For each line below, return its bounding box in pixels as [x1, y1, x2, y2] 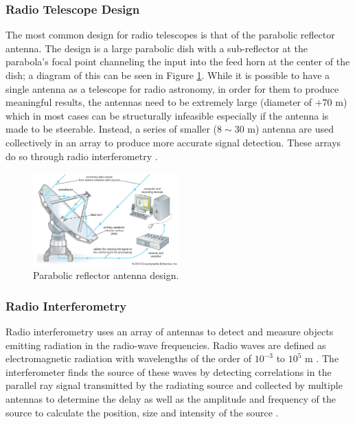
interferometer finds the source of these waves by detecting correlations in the [5, 364, 332, 379]
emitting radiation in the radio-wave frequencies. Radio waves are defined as [5, 337, 326, 352]
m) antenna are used [247, 122, 334, 136]
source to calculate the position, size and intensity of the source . [5, 405, 279, 419]
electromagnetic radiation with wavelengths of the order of [5, 351, 252, 366]
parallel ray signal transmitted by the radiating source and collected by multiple [5, 378, 343, 392]
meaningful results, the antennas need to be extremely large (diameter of [5, 95, 312, 109]
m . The [305, 351, 339, 366]
